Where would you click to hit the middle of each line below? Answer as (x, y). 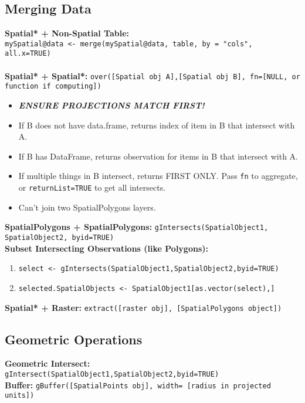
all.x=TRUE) (28, 54)
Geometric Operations (74, 339)
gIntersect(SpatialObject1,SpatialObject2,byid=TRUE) (112, 374)
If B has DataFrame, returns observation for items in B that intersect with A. (158, 156)
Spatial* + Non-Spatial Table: (67, 33)
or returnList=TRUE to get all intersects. (92, 187)
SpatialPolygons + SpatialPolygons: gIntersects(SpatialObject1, (137, 227)
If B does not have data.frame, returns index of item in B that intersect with (157, 125)
